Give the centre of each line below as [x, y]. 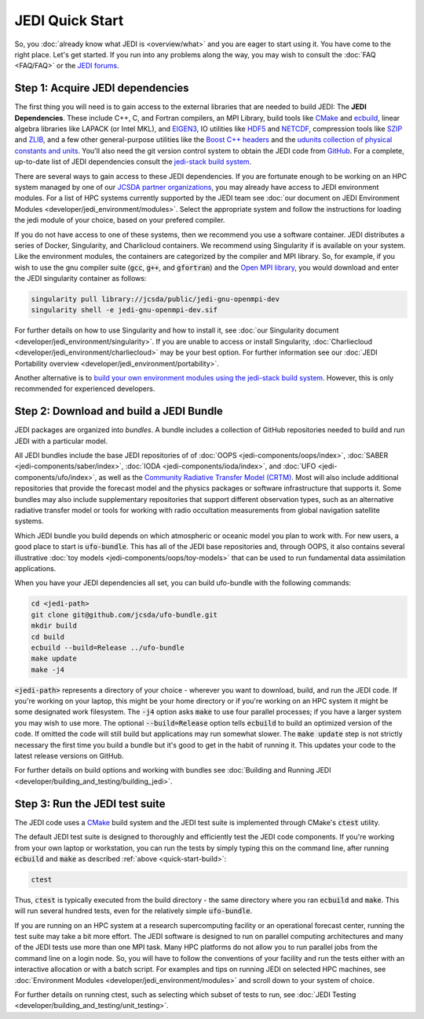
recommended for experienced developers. [85, 389]
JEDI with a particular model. [61, 441]
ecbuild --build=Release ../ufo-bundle [108, 648]
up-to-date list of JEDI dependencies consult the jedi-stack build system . [133, 162]
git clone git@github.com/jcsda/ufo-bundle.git [124, 615]
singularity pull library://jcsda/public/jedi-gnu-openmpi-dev [155, 299]
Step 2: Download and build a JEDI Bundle [119, 411]
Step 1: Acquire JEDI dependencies [102, 88]
